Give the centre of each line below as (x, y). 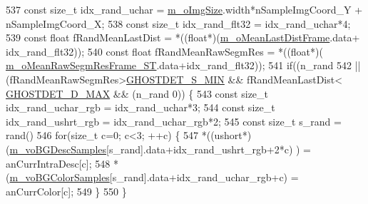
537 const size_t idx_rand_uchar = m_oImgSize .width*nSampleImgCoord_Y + (184, 9)
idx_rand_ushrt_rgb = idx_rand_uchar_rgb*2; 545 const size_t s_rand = (174, 121)
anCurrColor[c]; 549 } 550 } (66, 191)
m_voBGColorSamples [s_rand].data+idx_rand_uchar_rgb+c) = (154, 177)
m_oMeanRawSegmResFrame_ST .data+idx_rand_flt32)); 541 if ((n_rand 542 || (183, 65)
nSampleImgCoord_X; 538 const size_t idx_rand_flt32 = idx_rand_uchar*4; (178, 23)
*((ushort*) (226, 135)
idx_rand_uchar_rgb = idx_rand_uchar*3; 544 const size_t (140, 107)
